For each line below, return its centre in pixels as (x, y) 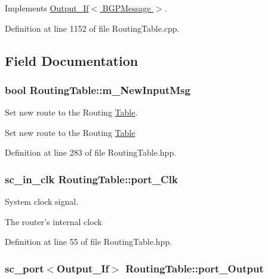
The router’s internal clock (53, 221)
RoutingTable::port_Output (195, 268)
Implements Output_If (47, 8)
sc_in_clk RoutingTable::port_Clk (91, 179)
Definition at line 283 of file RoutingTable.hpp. (91, 152)
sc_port (24, 268)
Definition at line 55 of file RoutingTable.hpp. (89, 242)
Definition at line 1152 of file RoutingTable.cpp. (92, 28)
